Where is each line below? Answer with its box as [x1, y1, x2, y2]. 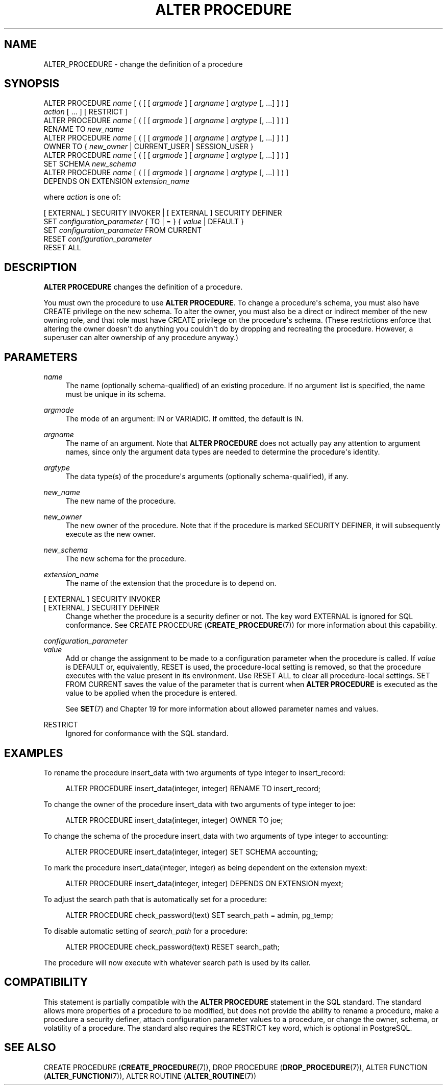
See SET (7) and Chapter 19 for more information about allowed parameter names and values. [65, 704, 379, 714]
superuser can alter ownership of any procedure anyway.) [43, 333, 239, 342]
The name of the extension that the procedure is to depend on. [65, 579, 277, 588]
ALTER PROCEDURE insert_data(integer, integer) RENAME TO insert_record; [65, 784, 321, 793]
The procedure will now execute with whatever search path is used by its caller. [43, 958, 311, 967]
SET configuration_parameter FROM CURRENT [43, 226, 202, 235]
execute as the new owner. [65, 530, 156, 539]
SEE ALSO [4, 1041, 56, 1054]
